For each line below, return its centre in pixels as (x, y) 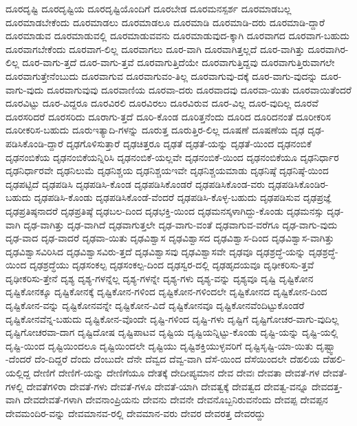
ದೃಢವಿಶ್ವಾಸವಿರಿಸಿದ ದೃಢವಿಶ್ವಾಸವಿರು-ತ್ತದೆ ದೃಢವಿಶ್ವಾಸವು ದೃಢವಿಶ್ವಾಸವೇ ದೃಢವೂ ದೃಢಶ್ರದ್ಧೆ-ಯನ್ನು (156, 251)
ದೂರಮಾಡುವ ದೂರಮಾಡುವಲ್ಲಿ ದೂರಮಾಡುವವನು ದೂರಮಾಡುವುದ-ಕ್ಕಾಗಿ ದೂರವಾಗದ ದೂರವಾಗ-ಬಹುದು (178, 35)
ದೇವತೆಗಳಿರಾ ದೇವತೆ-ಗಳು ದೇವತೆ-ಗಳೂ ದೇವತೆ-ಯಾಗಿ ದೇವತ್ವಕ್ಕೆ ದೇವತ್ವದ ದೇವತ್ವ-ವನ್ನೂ (167, 386)
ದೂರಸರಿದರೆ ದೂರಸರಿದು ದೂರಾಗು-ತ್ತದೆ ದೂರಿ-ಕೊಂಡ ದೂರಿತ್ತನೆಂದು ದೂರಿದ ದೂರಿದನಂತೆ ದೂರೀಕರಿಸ (169, 116)
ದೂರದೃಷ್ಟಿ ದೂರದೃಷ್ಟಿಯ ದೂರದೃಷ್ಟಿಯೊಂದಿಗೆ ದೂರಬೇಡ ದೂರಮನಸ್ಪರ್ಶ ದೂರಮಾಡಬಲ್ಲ (149, 8)
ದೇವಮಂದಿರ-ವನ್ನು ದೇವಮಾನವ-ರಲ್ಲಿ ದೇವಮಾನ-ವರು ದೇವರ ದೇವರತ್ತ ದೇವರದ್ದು (136, 413)
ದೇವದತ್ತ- (327, 386)
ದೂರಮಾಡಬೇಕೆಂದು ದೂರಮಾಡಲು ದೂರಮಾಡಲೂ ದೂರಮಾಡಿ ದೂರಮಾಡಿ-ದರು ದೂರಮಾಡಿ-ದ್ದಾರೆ (165, 22)
